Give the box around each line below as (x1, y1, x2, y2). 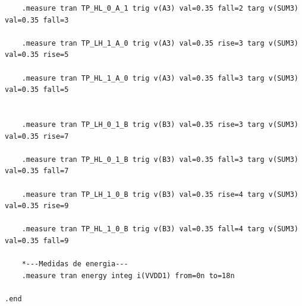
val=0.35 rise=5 (5, 50, 69, 59)
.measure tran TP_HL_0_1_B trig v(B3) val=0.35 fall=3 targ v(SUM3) (21, 155, 298, 164)
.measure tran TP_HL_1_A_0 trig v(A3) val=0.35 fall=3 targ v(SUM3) (21, 74, 298, 82)
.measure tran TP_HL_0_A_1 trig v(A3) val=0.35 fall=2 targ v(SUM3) (21, 4, 298, 12)
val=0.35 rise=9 (5, 202, 69, 211)
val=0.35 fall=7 (5, 167, 69, 176)
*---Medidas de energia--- (21, 260, 128, 269)
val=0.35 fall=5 (5, 85, 69, 94)
